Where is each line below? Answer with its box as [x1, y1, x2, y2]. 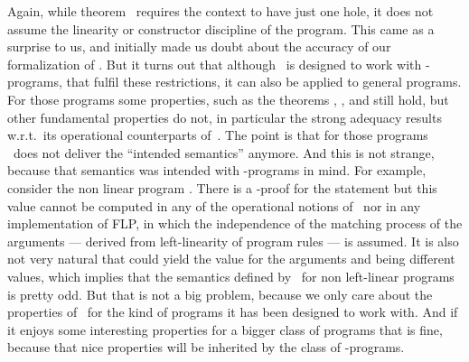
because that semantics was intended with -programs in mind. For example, [7, 161, 427, 180]
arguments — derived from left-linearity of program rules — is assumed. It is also [7, 231, 459, 250]
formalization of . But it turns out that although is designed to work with [7, 54, 422, 73]
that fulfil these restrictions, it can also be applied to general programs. [66, 72, 462, 91]
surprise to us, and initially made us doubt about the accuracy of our [7, 37, 391, 56]
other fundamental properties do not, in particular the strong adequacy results [7, 107, 442, 126]
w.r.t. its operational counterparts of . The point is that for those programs [7, 125, 428, 144]
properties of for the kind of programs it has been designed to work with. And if [7, 302, 458, 321]
